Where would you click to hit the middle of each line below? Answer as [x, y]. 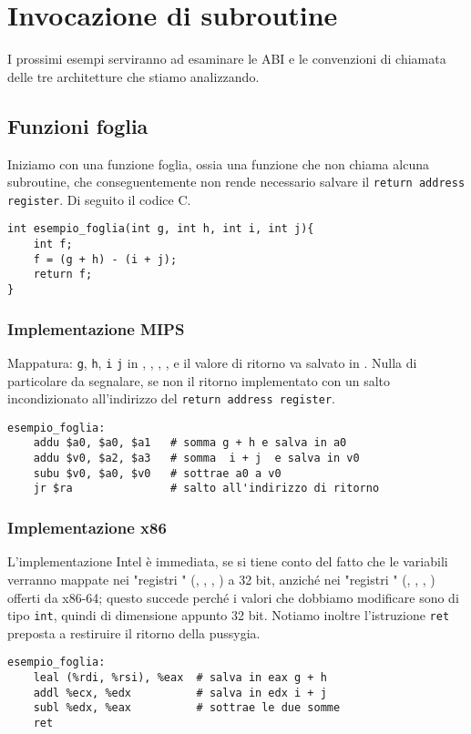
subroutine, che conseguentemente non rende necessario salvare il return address [236, 182]
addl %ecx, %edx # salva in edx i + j [180, 693]
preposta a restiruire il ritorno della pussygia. [134, 632]
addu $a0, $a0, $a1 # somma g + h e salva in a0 [190, 443]
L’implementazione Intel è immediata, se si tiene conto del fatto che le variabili [228, 561]
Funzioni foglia [78, 125]
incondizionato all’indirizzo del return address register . [171, 398]
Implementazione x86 [87, 528]
